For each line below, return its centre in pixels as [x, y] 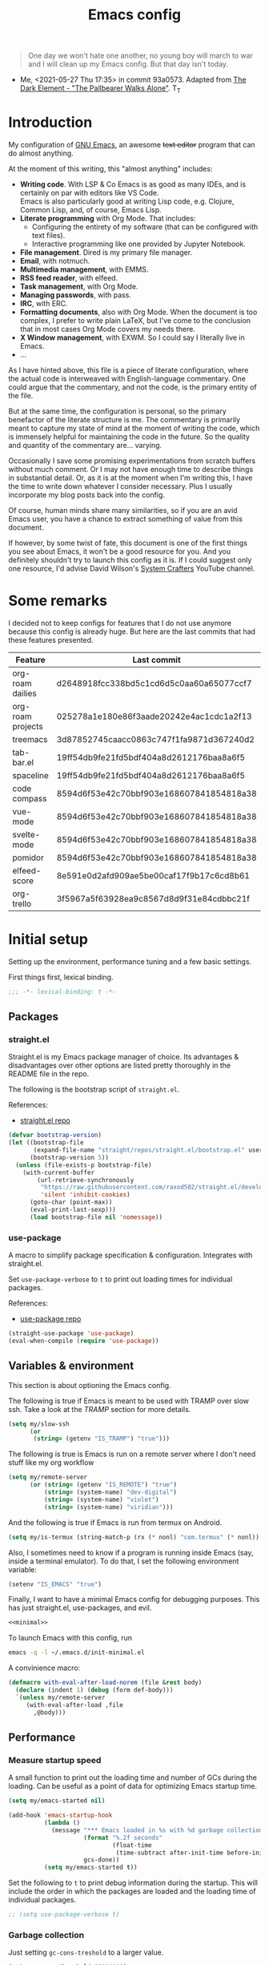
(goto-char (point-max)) [71, 1202]
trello [22, 903]
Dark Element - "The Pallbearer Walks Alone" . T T [100, 89]
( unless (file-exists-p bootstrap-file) [84, 1165]
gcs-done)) [102, 1860]
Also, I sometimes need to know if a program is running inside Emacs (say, [131, 1552]
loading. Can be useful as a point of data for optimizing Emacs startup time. [133, 1786]
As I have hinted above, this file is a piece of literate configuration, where [128, 369]
